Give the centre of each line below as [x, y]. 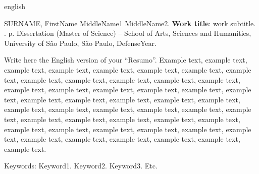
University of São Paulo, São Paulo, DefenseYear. [80, 43]
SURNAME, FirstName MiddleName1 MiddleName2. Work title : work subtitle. [130, 23]
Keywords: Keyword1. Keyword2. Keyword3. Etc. [81, 166]
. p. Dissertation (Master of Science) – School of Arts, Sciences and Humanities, [128, 33]
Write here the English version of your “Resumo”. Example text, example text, [126, 60]
